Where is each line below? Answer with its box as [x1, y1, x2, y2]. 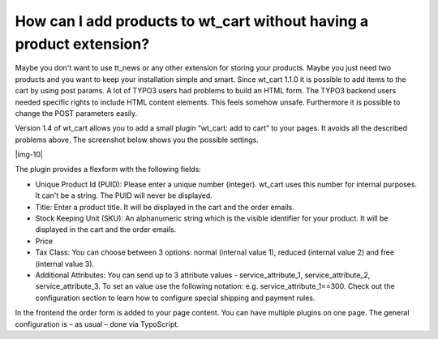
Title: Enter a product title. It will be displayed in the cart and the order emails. [35, 202, 295, 212]
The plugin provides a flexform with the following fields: [15, 165, 202, 174]
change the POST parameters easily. [15, 108, 138, 118]
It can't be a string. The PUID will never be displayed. [35, 191, 213, 200]
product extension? [15, 35, 150, 53]
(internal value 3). [35, 259, 95, 268]
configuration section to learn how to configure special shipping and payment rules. [35, 293, 316, 303]
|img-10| [15, 150, 44, 160]
